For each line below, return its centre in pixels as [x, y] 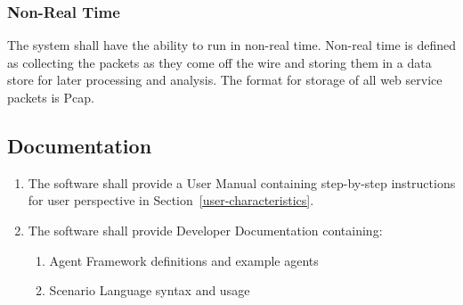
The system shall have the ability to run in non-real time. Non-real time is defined [232, 45]
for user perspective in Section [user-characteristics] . [171, 200]
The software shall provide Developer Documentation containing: [205, 230]
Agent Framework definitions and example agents [184, 260]
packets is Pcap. [51, 97]
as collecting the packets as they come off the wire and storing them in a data [219, 62]
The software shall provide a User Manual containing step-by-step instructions [242, 182]
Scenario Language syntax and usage [150, 290]
